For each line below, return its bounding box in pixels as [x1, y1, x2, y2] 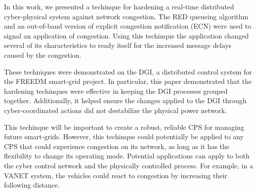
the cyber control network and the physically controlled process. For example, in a [4, 160, 253, 170]
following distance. [4, 180, 60, 190]
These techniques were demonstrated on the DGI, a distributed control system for [4, 66, 252, 77]
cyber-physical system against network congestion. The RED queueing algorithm [4, 11, 249, 21]
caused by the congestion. [4, 49, 82, 60]
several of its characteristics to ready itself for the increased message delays [4, 40, 232, 50]
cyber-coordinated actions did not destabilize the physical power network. [4, 105, 227, 115]
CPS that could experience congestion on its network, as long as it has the [4, 141, 230, 151]
